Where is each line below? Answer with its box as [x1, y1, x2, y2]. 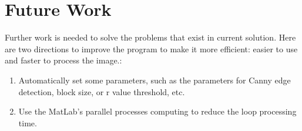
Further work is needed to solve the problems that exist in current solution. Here [5, 31, 296, 43]
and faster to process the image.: [5, 54, 122, 66]
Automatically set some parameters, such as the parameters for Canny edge [18, 73, 291, 86]
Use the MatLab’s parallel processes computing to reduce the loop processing [18, 105, 297, 117]
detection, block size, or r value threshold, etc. [18, 85, 185, 98]
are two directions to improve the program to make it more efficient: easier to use [5, 42, 298, 55]
